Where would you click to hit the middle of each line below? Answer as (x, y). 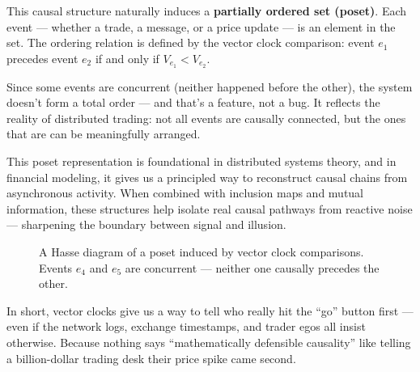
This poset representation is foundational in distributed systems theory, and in (202, 161)
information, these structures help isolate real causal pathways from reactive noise (210, 208)
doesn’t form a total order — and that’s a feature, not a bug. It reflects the (193, 102)
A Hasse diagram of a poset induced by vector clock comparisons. (202, 251)
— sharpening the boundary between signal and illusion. (146, 224)
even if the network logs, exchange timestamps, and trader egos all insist (186, 326)
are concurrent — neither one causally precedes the (252, 267)
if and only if (127, 58)
